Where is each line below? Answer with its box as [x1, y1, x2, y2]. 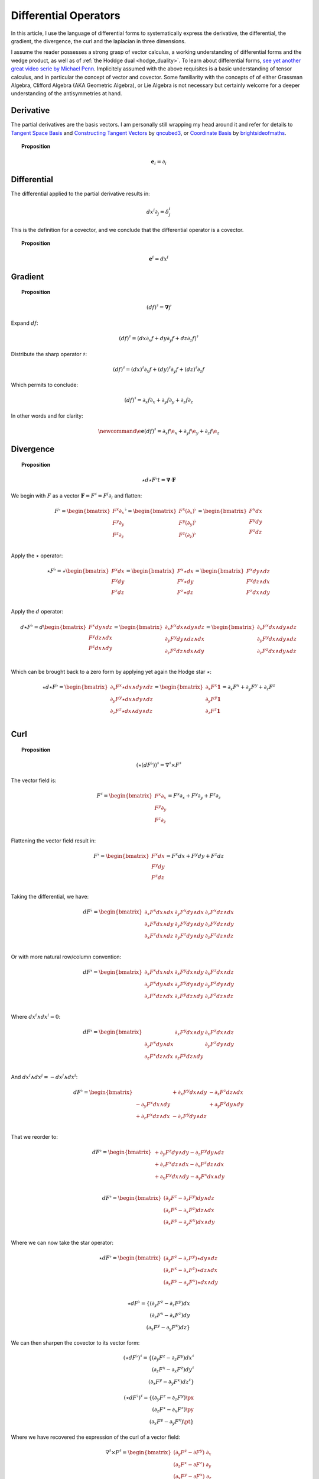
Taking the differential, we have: [11, 893, 89, 900]
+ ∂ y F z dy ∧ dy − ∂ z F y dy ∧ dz [154, 1148, 224, 1157]
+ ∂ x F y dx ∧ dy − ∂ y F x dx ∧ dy [154, 1172, 225, 1181]
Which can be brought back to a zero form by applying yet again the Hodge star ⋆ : [11, 668, 212, 675]
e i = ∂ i [151, 159, 167, 166]
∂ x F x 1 [205, 683, 221, 692]
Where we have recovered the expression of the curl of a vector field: [11, 1433, 180, 1441]
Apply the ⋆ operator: [11, 552, 63, 559]
